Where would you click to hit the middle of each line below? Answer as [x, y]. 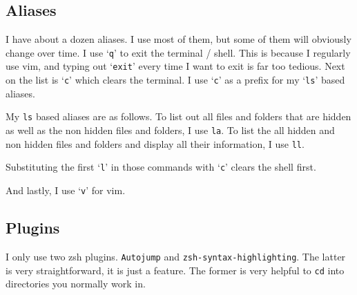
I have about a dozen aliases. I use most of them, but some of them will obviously [178, 39]
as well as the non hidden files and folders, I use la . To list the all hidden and [170, 130]
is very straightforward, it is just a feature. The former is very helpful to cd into [175, 270]
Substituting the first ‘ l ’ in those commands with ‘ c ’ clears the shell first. [161, 167]
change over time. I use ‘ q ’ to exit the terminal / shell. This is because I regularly [178, 52]
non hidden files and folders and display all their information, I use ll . [155, 143]
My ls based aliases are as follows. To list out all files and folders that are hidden [178, 116]
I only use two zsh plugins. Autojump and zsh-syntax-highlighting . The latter [176, 256]
